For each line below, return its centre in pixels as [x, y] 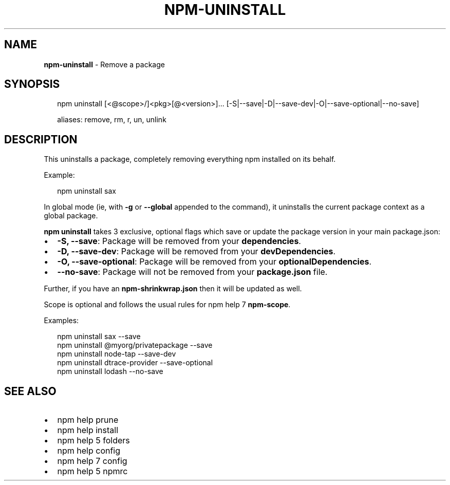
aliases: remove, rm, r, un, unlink [112, 120]
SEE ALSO [30, 391]
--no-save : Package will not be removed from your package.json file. [192, 272]
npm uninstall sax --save [99, 337]
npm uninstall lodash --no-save [110, 371]
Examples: [61, 321]
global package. [71, 216]
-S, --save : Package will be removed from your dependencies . [179, 241]
